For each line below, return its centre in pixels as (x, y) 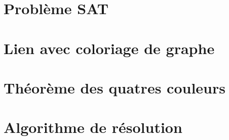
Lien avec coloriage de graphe (109, 48)
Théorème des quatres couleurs (114, 87)
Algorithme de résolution (93, 127)
